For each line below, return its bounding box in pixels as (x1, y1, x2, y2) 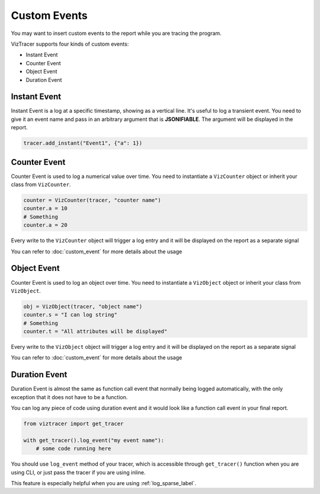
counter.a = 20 (23, 222, 68, 228)
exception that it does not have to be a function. (11, 393, 128, 400)
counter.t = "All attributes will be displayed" (23, 328, 168, 335)
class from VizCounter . (11, 181, 71, 188)
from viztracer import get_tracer (23, 420, 124, 427)
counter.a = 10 (23, 205, 68, 212)
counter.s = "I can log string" (23, 311, 118, 318)
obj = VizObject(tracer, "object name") (23, 303, 142, 310)
